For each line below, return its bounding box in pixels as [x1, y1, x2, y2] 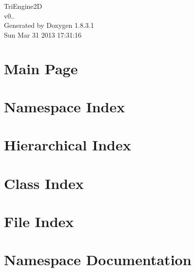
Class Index [4, 173, 84, 193]
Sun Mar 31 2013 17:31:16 [4, 29, 82, 40]
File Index [4, 211, 74, 231]
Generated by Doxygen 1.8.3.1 [4, 20, 94, 30]
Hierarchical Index [4, 135, 131, 155]
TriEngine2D [4, 1, 42, 11]
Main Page [4, 58, 78, 78]
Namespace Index [4, 96, 125, 116]
